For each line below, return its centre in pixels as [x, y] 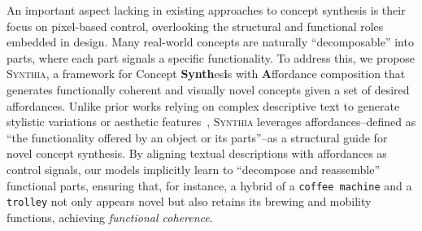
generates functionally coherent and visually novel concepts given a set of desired [208, 89]
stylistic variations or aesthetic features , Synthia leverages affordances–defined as [211, 122]
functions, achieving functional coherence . [110, 217]
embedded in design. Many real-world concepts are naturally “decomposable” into [210, 42]
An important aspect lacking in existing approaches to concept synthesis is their [206, 10]
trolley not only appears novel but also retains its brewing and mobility [189, 201]
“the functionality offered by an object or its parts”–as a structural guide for [197, 137]
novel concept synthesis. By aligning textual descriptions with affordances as [197, 153]
